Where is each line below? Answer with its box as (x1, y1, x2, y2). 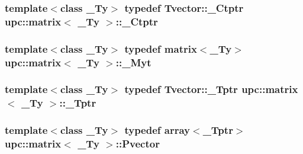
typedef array (124, 123, 191, 137)
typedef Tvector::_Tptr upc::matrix (124, 82, 298, 97)
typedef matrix (124, 41, 197, 56)
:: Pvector (115, 136, 160, 151)
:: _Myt (115, 54, 151, 69)
